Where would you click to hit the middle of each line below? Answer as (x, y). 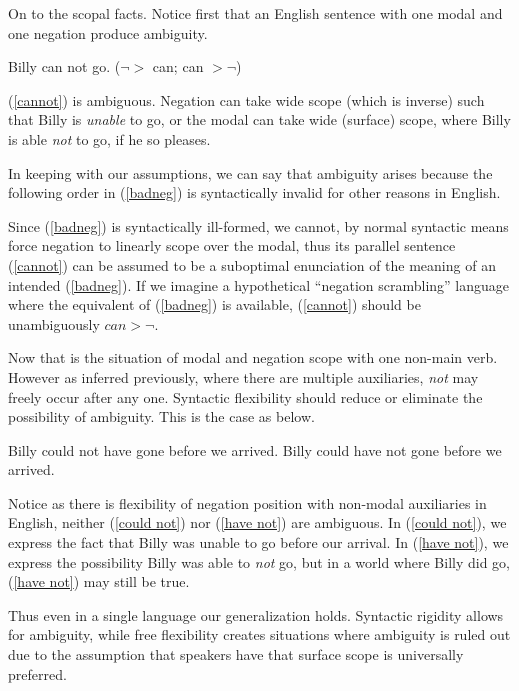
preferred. (37, 673)
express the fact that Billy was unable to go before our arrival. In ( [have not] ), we (258, 542)
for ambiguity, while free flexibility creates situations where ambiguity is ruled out (259, 634)
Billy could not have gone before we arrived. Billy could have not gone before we (255, 449)
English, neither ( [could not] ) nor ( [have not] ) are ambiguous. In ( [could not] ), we (257, 522)
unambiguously (54, 323)
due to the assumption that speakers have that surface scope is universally (236, 654)
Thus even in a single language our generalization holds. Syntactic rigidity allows (256, 614)
